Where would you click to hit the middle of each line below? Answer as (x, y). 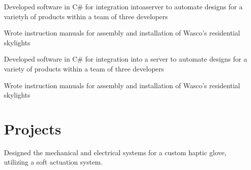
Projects (33, 128)
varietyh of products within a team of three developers (86, 16)
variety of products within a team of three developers (84, 68)
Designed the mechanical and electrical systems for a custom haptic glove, (115, 152)
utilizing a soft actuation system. (53, 162)
